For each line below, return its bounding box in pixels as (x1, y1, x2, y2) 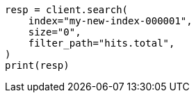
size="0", (28, 26, 81, 38)
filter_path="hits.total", (28, 38, 175, 49)
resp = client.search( (5, 4, 129, 15)
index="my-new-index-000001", (28, 15, 193, 26)
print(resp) (5, 60, 70, 71)
